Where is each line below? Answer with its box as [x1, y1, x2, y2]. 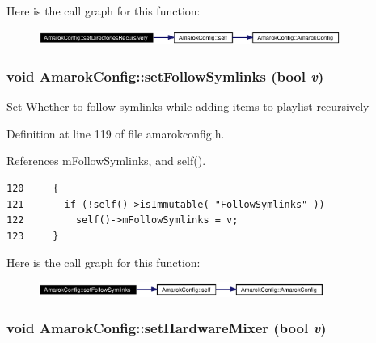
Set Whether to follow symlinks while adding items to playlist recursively [6, 98, 370, 115]
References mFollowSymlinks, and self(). [6, 152, 206, 169]
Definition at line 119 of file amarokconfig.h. [6, 125, 225, 142]
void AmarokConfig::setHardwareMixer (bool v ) [6, 318, 327, 338]
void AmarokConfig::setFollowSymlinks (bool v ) [6, 66, 324, 86]
